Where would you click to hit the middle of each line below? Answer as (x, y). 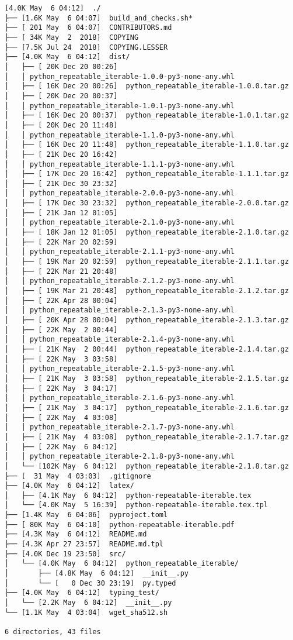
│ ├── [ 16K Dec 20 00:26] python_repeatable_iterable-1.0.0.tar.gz (147, 86)
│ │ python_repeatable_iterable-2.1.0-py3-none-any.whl (120, 223)
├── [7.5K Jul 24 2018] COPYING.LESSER (86, 47)
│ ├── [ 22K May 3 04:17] (61, 388)
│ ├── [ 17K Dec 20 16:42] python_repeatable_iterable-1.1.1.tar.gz (147, 174)
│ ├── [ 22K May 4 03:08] (61, 417)
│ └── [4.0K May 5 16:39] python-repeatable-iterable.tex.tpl (137, 505)
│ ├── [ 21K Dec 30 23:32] (61, 183)
